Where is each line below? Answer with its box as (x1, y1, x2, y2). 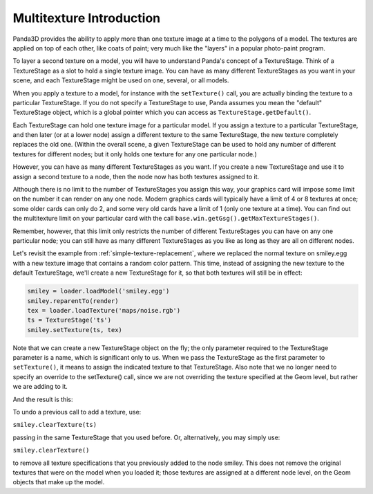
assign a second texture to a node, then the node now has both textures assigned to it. (12, 172, 259, 181)
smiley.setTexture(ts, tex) (27, 326, 122, 333)
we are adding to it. (12, 383, 68, 391)
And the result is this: (12, 395, 73, 403)
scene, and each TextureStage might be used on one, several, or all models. (12, 76, 229, 84)
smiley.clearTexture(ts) (12, 421, 97, 429)
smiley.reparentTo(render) (27, 297, 119, 304)
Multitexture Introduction (12, 10, 161, 26)
